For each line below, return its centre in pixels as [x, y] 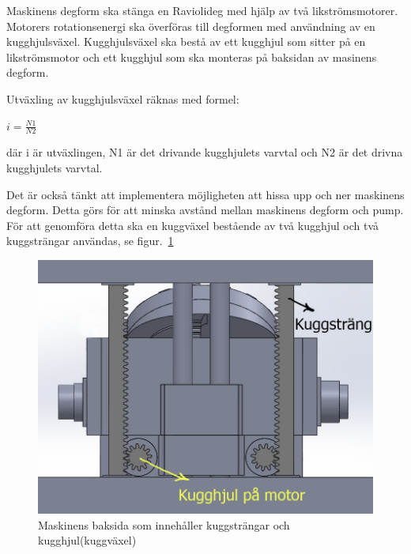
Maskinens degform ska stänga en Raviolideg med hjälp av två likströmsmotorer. [202, 10]
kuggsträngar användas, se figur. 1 [90, 241]
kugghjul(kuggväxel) [87, 540]
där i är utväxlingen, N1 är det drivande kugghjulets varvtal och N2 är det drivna [205, 152]
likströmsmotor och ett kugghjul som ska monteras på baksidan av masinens [192, 57]
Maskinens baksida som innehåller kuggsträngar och [164, 524]
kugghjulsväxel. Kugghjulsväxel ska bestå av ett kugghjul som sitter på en [186, 41]
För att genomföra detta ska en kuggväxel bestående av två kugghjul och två [193, 225]
